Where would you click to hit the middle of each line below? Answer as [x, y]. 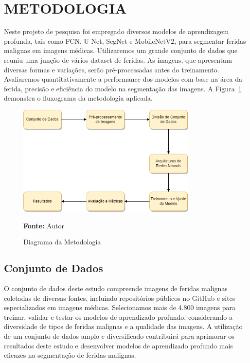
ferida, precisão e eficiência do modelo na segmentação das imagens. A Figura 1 [123, 88]
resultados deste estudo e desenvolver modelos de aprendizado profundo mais [118, 345]
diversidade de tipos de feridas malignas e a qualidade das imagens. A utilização [123, 326]
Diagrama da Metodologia [62, 242]
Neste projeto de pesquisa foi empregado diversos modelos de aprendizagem [116, 31]
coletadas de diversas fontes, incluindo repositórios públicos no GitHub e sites [120, 298]
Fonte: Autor [44, 225]
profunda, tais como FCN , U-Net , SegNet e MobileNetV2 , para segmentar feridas [125, 41]
